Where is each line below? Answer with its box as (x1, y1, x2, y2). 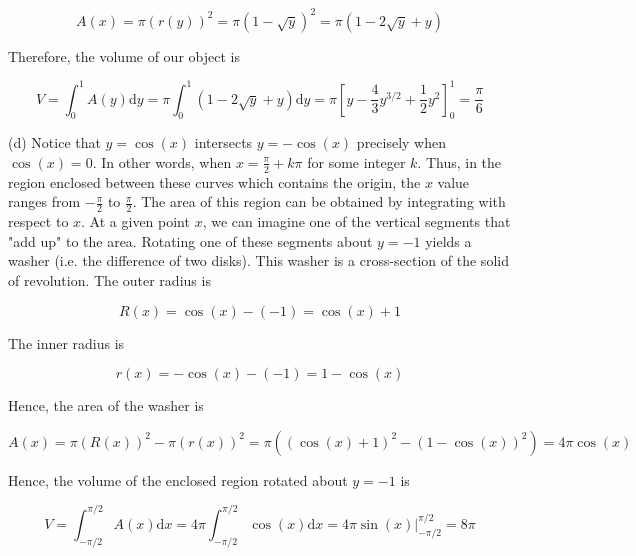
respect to (8, 211, 69, 232)
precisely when (356, 132, 447, 153)
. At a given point (81, 211, 190, 232)
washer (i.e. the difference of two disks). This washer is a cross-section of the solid (8, 250, 509, 271)
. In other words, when (92, 151, 232, 172)
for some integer (307, 151, 406, 172)
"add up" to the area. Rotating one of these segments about (8, 230, 373, 251)
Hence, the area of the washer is (8, 395, 204, 416)
